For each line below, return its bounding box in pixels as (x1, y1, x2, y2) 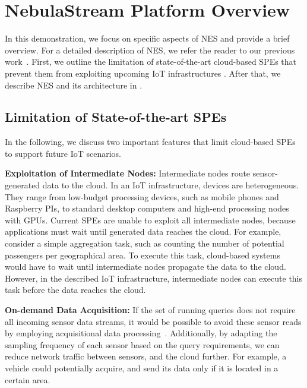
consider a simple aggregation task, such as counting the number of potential (5, 237, 284, 250)
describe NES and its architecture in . (5, 78, 143, 91)
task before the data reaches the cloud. (5, 283, 146, 296)
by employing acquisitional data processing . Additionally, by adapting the (5, 327, 277, 339)
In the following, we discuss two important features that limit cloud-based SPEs (5, 135, 296, 148)
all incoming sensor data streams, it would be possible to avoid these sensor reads (5, 315, 302, 327)
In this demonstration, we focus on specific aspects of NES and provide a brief (5, 32, 290, 45)
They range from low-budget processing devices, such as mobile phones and (5, 190, 279, 203)
